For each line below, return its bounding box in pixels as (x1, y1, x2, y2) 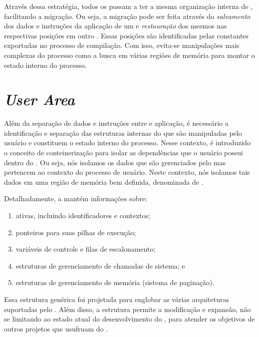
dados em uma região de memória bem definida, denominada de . (4, 176, 204, 187)
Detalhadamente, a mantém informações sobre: (4, 193, 148, 204)
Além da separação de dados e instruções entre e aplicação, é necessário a (4, 118, 229, 128)
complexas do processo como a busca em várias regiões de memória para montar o (4, 49, 255, 60)
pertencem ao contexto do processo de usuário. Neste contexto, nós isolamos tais (4, 167, 250, 177)
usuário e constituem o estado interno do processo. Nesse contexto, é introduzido (4, 137, 251, 148)
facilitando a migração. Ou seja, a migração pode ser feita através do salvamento (4, 10, 251, 21)
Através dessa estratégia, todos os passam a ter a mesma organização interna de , (4, 1, 253, 11)
